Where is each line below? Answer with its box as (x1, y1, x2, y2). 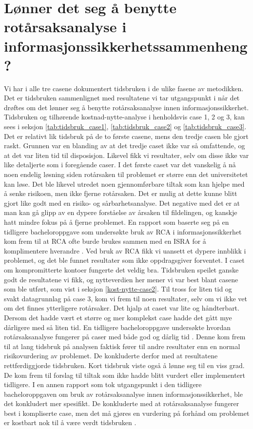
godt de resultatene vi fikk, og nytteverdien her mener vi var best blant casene (4, 274, 238, 284)
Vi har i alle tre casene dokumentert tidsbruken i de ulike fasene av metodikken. (4, 83, 244, 93)
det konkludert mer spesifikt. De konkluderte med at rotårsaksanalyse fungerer (4, 398, 239, 409)
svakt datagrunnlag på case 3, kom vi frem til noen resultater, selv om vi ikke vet (4, 293, 247, 303)
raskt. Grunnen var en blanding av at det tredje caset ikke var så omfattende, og (4, 140, 245, 151)
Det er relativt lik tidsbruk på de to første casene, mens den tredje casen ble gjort (4, 131, 249, 141)
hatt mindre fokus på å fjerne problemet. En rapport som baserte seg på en (4, 217, 229, 227)
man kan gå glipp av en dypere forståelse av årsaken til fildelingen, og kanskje (4, 207, 237, 217)
